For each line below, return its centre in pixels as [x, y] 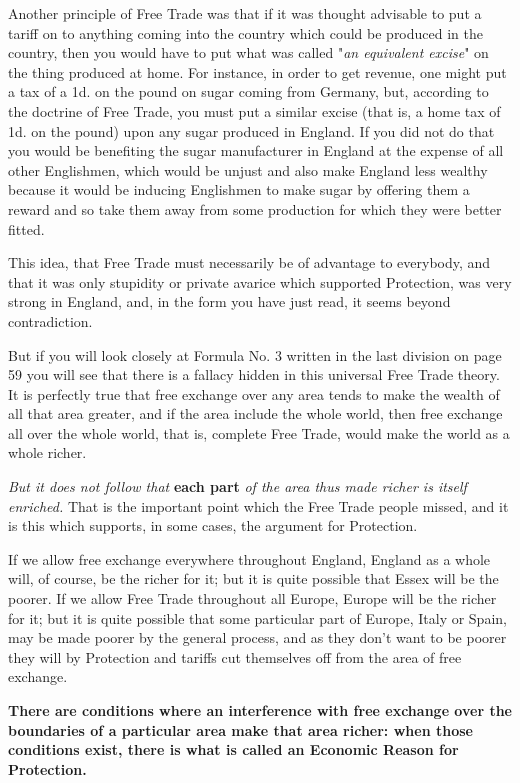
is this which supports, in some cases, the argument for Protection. [213, 525]
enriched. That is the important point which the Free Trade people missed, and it [258, 505]
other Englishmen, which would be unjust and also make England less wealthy [248, 169]
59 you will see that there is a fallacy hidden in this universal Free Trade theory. [254, 374]
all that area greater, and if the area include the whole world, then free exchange [255, 413]
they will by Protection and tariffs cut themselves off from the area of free [235, 656]
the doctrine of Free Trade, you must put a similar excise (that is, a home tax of [254, 110]
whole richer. [47, 452]
